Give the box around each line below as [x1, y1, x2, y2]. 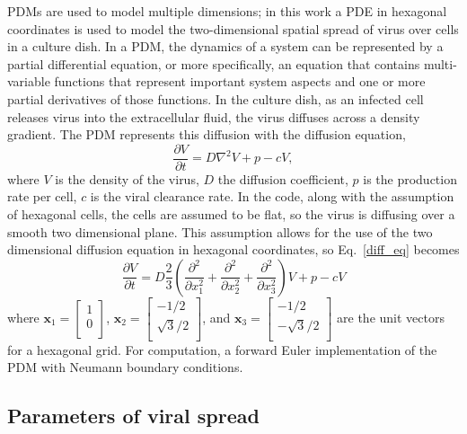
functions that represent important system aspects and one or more [54, 72, 426, 91]
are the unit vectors [337, 307, 445, 326]
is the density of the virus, [55, 169, 199, 188]
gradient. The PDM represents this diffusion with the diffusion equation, [7, 125, 406, 144]
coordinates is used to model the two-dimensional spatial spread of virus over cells [7, 19, 459, 38]
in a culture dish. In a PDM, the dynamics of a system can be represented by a [7, 37, 444, 56]
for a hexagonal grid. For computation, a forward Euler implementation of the [7, 340, 437, 359]
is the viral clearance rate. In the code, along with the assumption [90, 187, 454, 206]
